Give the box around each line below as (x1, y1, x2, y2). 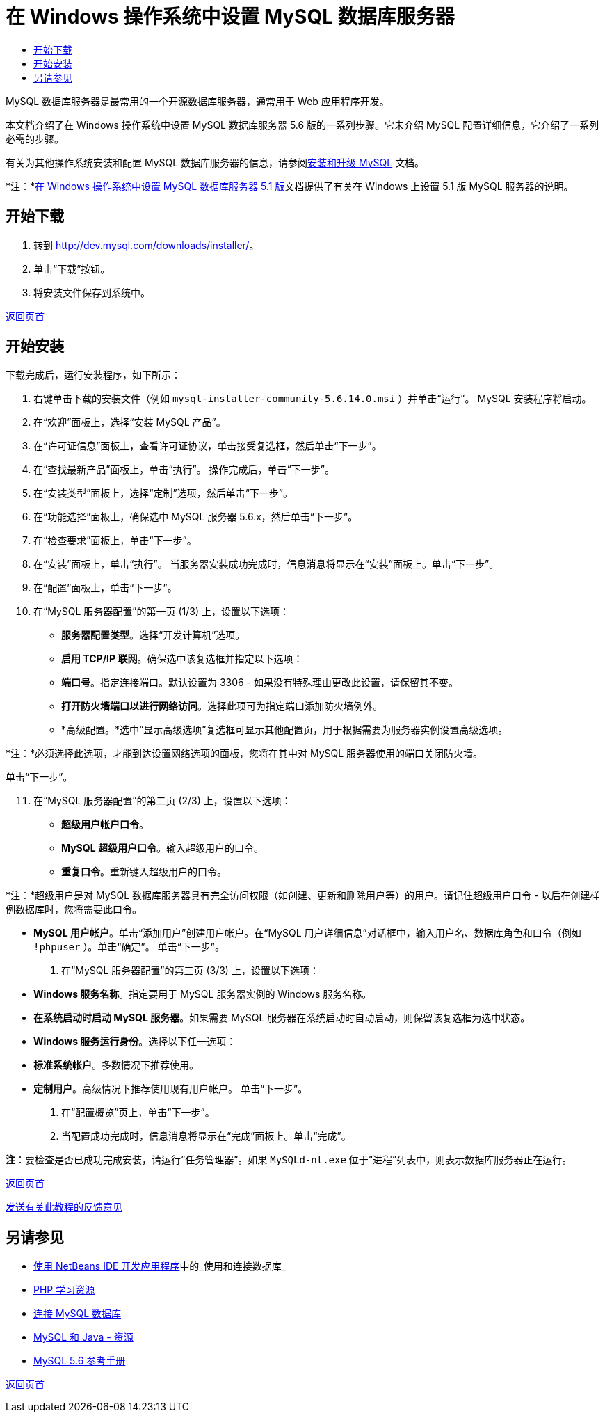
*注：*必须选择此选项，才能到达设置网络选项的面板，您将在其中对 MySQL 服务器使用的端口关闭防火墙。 (6, 747, 483, 760)
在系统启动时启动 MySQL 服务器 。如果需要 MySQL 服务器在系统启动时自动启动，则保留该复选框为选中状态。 (33, 1012, 531, 1024)
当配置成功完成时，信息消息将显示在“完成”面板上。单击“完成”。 (61, 1130, 351, 1142)
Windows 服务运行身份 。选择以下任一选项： (33, 1035, 236, 1048)
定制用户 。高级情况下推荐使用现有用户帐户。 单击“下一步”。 (33, 1083, 308, 1095)
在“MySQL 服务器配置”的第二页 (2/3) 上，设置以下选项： (33, 795, 291, 807)
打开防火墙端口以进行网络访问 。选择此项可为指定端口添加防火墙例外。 (61, 700, 382, 712)
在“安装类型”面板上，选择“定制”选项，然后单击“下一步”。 (33, 487, 293, 500)
